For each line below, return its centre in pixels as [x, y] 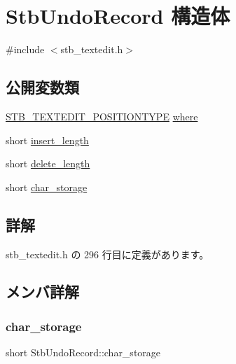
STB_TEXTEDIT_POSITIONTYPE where [102, 116]
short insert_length [47, 140]
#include [25, 49]
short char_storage [47, 187]
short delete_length [48, 163]
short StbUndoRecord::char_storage [83, 352]
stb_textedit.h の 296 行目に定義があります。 [107, 254]
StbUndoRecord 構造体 [118, 16]
